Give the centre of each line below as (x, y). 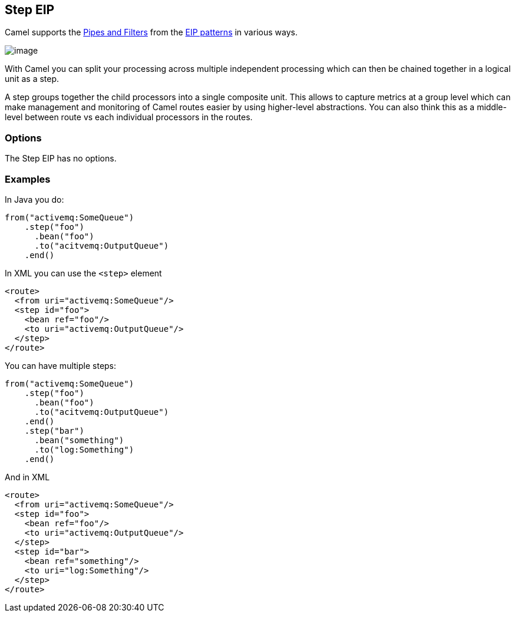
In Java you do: (34, 199)
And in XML (27, 477)
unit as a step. (32, 79)
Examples (28, 179)
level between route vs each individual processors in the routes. (129, 117)
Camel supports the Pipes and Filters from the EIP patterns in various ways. (151, 32)
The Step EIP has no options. (61, 159)
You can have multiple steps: (61, 365)
